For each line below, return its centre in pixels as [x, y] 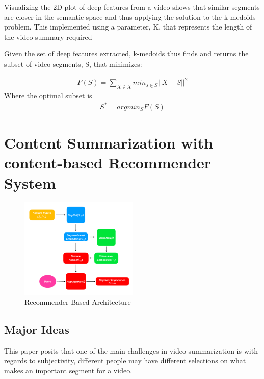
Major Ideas [37, 329]
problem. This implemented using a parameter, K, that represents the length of [128, 27]
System [30, 182]
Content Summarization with [109, 143]
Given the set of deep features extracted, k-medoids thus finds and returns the [126, 54]
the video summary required [48, 36]
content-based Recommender [108, 163]
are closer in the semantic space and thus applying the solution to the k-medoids [130, 17]
